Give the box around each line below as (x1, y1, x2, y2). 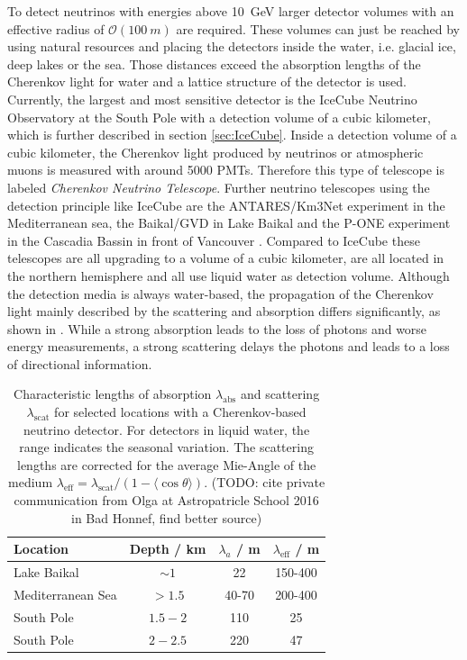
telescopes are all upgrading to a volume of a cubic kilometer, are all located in (7, 249, 444, 267)
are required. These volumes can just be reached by (176, 19, 461, 38)
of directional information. (7, 354, 152, 373)
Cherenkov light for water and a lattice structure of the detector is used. (7, 72, 407, 91)
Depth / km (129, 539, 206, 558)
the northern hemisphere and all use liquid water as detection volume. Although (7, 266, 450, 285)
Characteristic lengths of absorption (14, 384, 212, 403)
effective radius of (7, 19, 105, 38)
